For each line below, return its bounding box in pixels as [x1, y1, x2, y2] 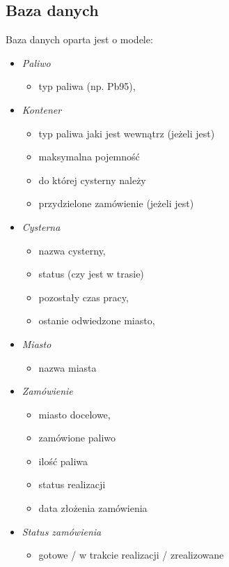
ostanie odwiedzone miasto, [38, 313, 155, 328]
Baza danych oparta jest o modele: [6, 32, 153, 47]
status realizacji [38, 477, 106, 492]
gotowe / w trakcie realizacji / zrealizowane [38, 547, 224, 562]
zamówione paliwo [38, 430, 116, 445]
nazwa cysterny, [38, 243, 106, 257]
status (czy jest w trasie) [38, 266, 144, 281]
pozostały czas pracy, [38, 289, 129, 304]
